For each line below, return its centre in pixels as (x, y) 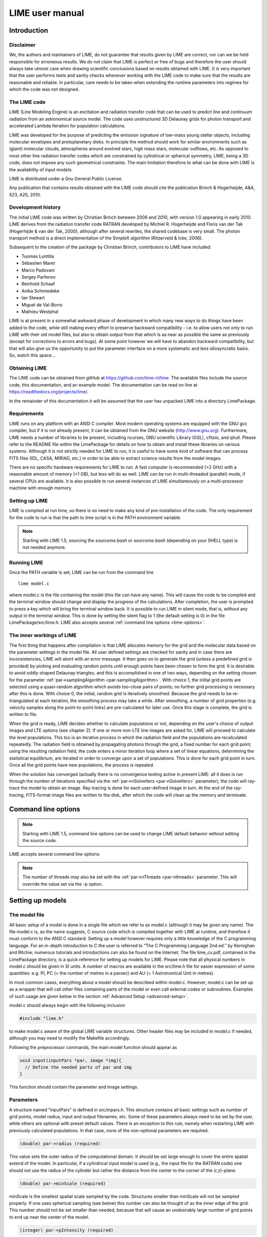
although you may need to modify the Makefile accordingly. (70, 1038)
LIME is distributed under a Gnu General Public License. (66, 179)
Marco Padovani (38, 270)
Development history (35, 207)
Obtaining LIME (28, 368)
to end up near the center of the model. (49, 1217)
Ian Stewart (33, 298)
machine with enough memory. (41, 488)
